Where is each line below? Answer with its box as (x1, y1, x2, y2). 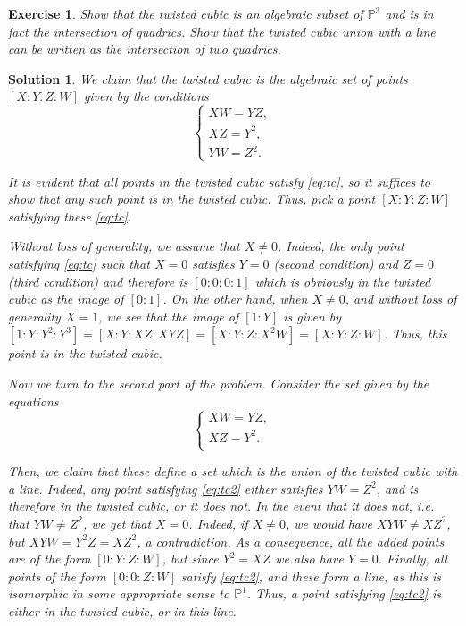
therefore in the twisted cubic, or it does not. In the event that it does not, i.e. (8, 497, 435, 515)
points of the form (8, 566, 106, 585)
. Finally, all (378, 549, 448, 568)
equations (8, 391, 59, 410)
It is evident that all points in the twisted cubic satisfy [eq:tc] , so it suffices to (8, 171, 430, 190)
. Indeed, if (188, 513, 248, 532)
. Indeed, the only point (277, 237, 404, 255)
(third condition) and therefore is (8, 271, 188, 290)
